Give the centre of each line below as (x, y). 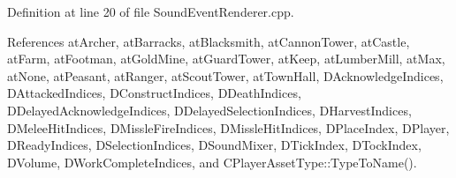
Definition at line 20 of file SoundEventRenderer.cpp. (151, 11)
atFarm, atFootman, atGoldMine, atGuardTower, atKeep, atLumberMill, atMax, (226, 59)
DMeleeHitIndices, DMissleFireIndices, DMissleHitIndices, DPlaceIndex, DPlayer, (228, 127)
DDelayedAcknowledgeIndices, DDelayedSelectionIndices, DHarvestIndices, (209, 110)
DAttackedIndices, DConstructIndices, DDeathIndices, (154, 93)
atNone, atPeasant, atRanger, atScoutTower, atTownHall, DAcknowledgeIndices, (225, 75)
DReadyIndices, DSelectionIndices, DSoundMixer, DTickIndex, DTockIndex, (214, 145)
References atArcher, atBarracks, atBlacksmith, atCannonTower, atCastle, (209, 41)
